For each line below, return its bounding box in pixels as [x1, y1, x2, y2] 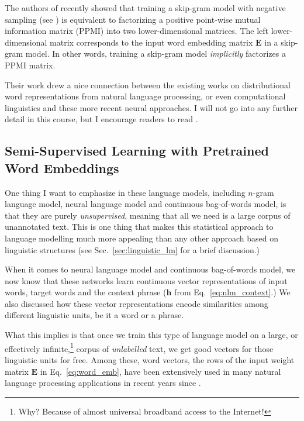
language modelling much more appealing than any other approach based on [5, 232, 279, 244]
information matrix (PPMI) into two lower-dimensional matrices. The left [5, 25, 269, 37]
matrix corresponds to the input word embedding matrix [50, 36, 253, 48]
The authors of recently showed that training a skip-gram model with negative [5, 2, 286, 13]
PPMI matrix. [5, 58, 56, 71]
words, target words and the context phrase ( [5, 286, 167, 298]
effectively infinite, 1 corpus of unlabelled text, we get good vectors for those [5, 340, 274, 354]
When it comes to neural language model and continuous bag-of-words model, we [5, 263, 296, 275]
